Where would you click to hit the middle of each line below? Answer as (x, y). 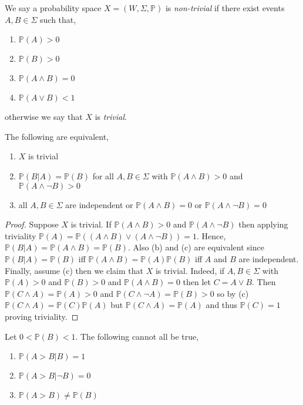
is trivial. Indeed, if (190, 270)
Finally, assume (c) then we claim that (74, 270)
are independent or (99, 204)
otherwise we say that (44, 117)
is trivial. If (91, 224)
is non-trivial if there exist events (225, 8)
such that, (58, 19)
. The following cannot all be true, (137, 336)
